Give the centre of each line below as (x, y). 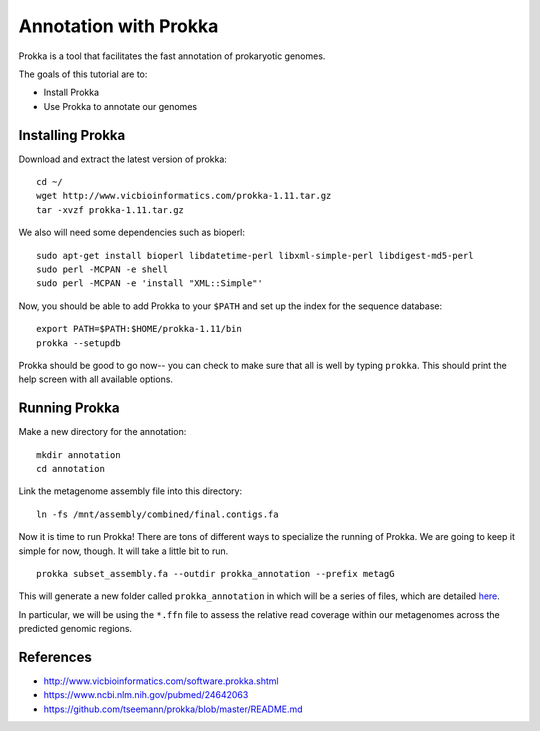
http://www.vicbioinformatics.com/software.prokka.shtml (161, 681)
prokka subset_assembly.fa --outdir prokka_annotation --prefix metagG (215, 573)
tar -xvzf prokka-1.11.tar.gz (110, 209)
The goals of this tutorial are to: (83, 74)
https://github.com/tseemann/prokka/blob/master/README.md (173, 709)
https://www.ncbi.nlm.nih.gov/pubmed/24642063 (146, 695)
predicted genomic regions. (75, 629)
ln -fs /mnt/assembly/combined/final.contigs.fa (157, 514)
